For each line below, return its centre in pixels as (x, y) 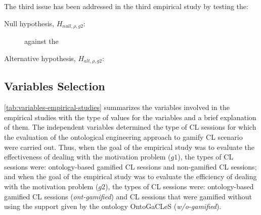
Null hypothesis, (29, 23)
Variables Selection (55, 86)
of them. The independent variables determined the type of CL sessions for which (130, 127)
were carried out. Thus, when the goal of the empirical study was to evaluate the (129, 147)
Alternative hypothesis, (40, 58)
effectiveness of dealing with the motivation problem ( (88, 157)
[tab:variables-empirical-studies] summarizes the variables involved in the (117, 107)
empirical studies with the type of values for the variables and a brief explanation (130, 117)
